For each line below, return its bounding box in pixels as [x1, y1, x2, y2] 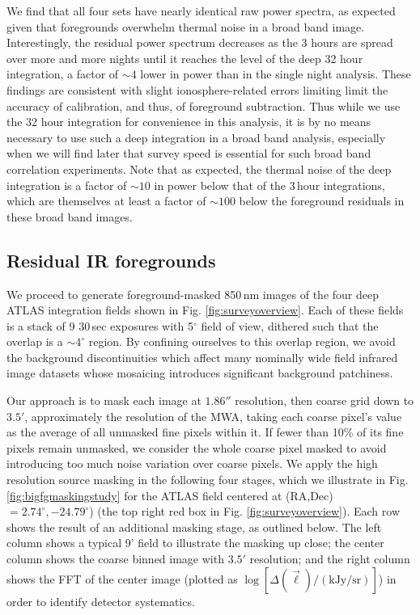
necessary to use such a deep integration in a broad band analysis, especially [6, 128, 386, 145]
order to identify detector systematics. [6, 592, 195, 609]
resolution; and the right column [249, 550, 410, 567]
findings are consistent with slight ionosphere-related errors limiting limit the [6, 81, 388, 98]
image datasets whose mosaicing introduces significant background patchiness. [6, 364, 393, 381]
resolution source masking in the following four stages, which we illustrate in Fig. [6, 471, 409, 488]
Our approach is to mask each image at [6, 392, 202, 409]
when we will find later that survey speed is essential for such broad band [6, 145, 371, 162]
